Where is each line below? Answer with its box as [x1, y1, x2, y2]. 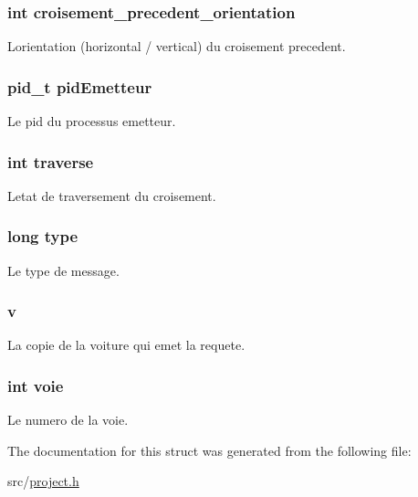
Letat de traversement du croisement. [7, 185, 216, 205]
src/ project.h [7, 471, 79, 491]
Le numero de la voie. [7, 410, 129, 429]
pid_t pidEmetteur [7, 75, 152, 98]
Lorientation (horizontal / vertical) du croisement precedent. [7, 37, 346, 56]
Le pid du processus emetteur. [7, 111, 176, 131]
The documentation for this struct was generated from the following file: [7, 440, 412, 460]
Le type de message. [7, 260, 120, 280]
